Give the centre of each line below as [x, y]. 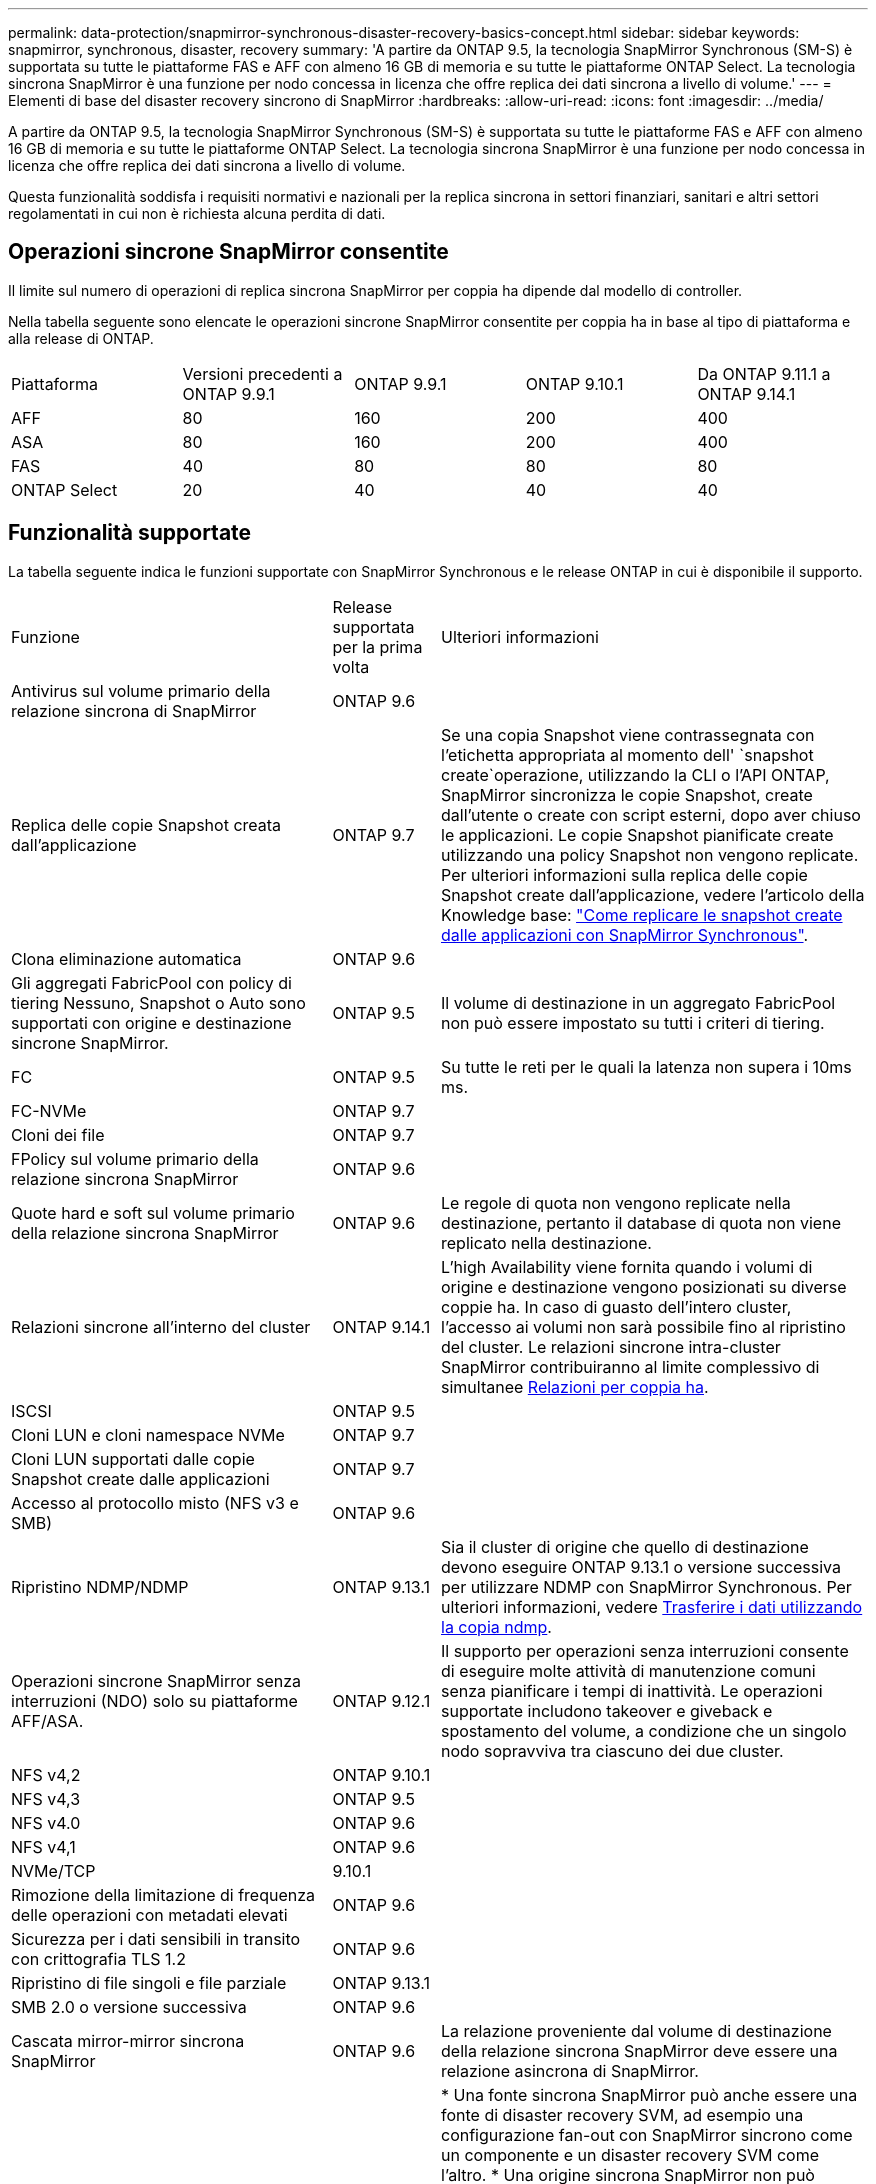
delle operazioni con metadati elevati [149, 1914]
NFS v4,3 [46, 1798]
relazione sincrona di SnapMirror [134, 710]
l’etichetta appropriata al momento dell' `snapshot [627, 754]
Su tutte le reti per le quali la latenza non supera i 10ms [646, 1066]
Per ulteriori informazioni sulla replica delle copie [624, 874]
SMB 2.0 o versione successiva [129, 2006]
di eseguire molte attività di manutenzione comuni [628, 1670]
